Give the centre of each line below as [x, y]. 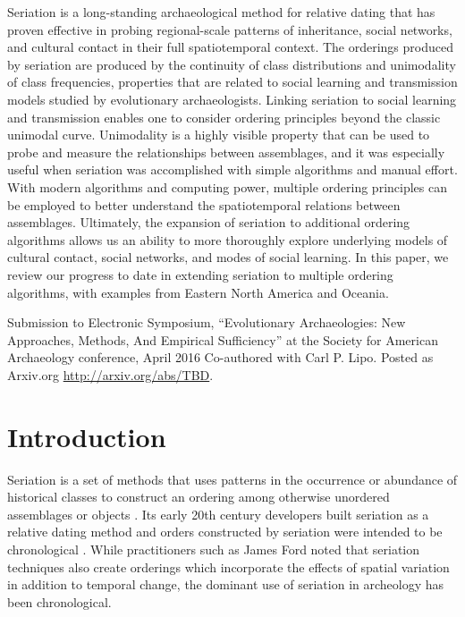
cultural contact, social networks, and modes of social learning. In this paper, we [228, 257]
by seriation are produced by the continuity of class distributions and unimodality [232, 64]
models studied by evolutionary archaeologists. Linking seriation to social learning [232, 99]
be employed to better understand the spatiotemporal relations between [204, 204]
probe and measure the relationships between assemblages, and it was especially [226, 152]
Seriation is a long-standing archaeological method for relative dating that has [221, 12]
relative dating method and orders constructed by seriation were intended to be [225, 532]
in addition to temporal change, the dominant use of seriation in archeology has [226, 584]
